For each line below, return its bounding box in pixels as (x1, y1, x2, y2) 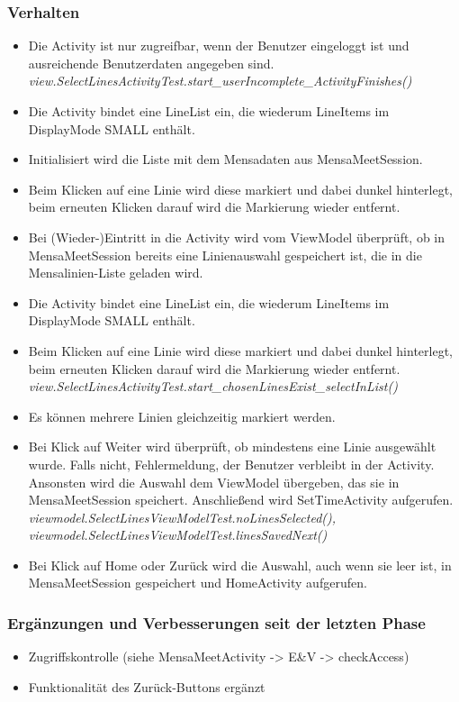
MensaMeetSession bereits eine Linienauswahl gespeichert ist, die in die (28, 245, 422, 264)
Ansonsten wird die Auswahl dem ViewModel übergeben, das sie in (28, 472, 400, 491)
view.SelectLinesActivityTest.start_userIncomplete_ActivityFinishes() (28, 71, 412, 90)
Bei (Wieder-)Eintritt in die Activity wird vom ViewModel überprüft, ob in (28, 227, 445, 246)
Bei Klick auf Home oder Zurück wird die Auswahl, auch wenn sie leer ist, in (28, 555, 452, 574)
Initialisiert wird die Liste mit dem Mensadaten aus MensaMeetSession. (28, 150, 423, 169)
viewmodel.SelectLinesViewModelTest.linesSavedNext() (28, 525, 328, 544)
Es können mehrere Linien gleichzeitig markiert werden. (28, 406, 336, 425)
